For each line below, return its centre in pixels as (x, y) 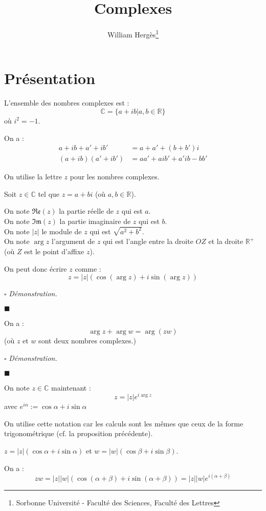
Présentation (50, 78)
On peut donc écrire (36, 268)
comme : (88, 268)
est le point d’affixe (54, 251)
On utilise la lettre (33, 177)
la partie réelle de (86, 211)
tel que (49, 193)
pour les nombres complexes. (115, 177)
